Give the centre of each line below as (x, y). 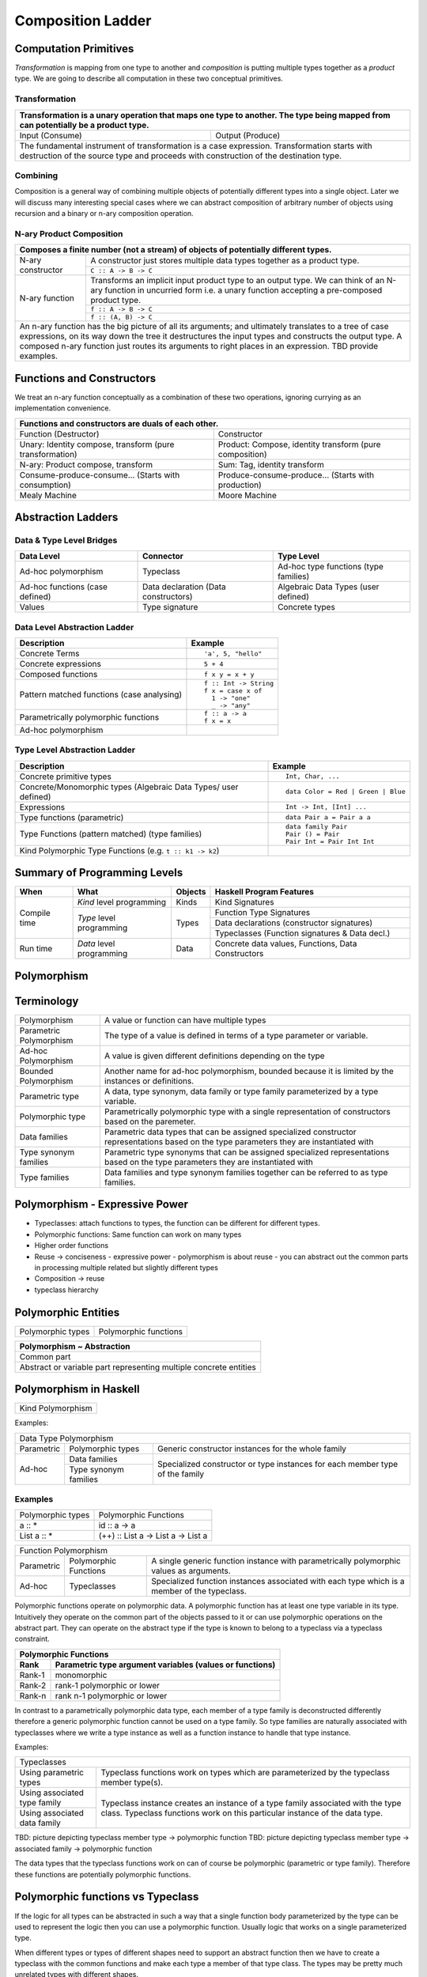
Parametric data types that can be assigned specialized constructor (230, 1132)
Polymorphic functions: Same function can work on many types (138, 1234)
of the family (181, 1474)
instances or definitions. (149, 1081)
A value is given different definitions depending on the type (214, 1056)
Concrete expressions (60, 664)
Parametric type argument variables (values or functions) (165, 1665)
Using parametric (52, 1773)
